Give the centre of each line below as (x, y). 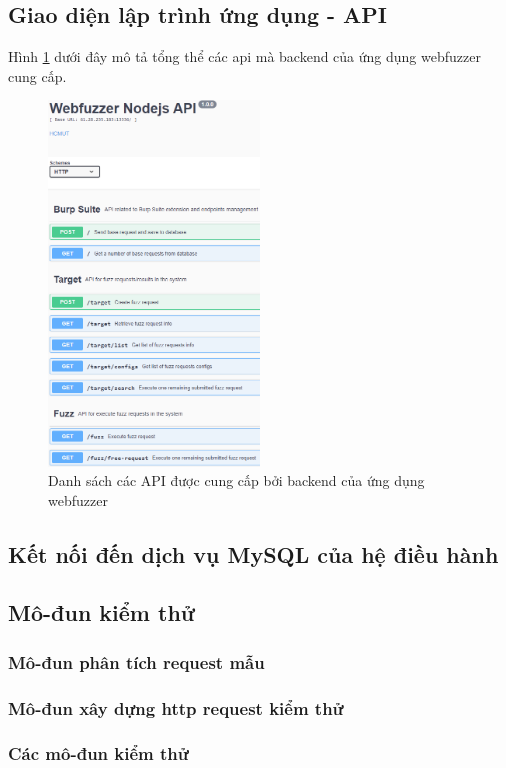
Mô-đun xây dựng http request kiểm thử (176, 707)
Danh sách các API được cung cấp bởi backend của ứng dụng (236, 480)
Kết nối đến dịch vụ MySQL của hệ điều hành (253, 553)
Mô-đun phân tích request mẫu (136, 661)
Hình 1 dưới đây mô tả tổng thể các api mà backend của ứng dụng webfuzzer (244, 56)
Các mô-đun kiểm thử (98, 753)
